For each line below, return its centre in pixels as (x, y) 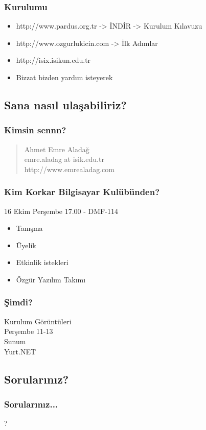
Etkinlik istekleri (42, 262)
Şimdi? (18, 302)
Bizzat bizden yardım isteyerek (64, 77)
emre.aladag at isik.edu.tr (64, 159)
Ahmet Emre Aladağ (57, 149)
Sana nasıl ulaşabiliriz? (65, 104)
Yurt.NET (20, 351)
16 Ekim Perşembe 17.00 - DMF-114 (61, 211)
